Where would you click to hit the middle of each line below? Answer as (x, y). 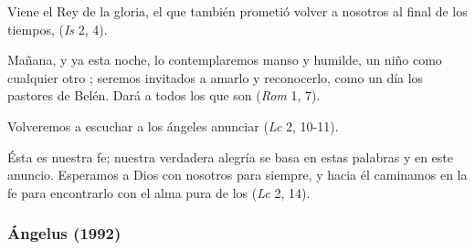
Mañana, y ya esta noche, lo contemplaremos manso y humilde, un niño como (225, 60)
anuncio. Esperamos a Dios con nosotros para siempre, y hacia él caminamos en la (237, 175)
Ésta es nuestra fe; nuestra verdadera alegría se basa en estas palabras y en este (231, 156)
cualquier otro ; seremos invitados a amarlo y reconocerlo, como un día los (216, 77)
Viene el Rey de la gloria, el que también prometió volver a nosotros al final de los (237, 11)
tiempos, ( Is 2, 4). (58, 29)
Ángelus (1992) (64, 233)
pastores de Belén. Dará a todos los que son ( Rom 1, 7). (164, 95)
